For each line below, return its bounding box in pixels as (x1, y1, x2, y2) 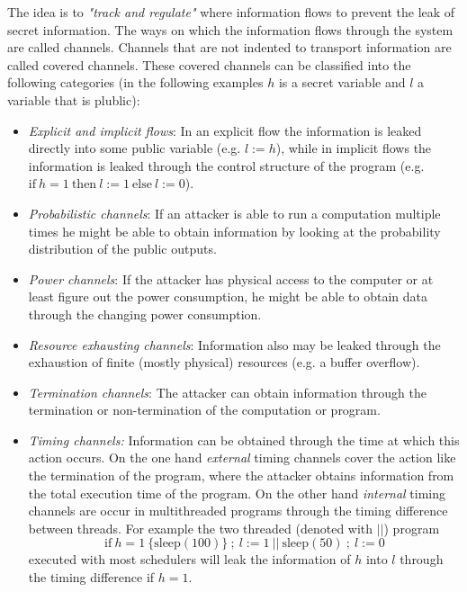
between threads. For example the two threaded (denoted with (28, 518, 373, 537)
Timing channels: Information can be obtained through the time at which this (28, 430, 460, 449)
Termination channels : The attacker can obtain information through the (28, 382, 427, 401)
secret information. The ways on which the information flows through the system (7, 20, 454, 39)
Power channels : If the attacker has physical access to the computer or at (28, 269, 434, 288)
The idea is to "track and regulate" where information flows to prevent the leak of (7, 3, 455, 21)
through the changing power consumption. (28, 304, 262, 323)
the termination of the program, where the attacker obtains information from (28, 466, 454, 485)
